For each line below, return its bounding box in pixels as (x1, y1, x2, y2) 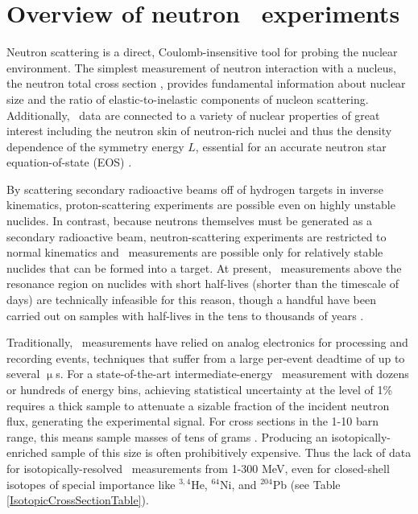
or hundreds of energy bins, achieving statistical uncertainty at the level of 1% (6, 381, 393, 397)
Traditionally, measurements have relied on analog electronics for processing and (6, 334, 408, 351)
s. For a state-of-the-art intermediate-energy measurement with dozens (56, 365, 409, 382)
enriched (6, 444, 48, 461)
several (6, 365, 40, 382)
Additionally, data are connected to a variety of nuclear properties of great (6, 106, 380, 123)
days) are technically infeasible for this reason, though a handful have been (6, 291, 376, 308)
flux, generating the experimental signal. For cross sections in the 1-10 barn (6, 413, 379, 430)
